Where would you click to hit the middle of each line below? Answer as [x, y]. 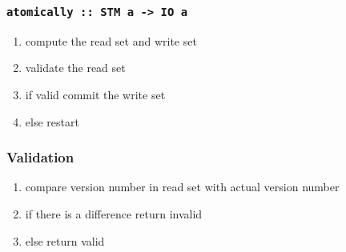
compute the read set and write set [111, 40]
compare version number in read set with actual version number [182, 187]
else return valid [65, 240]
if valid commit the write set [95, 94]
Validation [40, 157]
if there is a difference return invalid [114, 213]
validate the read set [75, 68]
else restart [52, 121]
